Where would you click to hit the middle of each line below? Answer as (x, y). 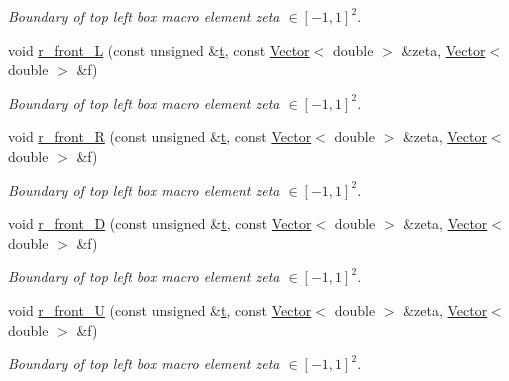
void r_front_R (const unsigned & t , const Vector (160, 136)
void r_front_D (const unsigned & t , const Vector (160, 223)
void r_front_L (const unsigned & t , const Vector (159, 49)
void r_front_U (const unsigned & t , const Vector (160, 309)
